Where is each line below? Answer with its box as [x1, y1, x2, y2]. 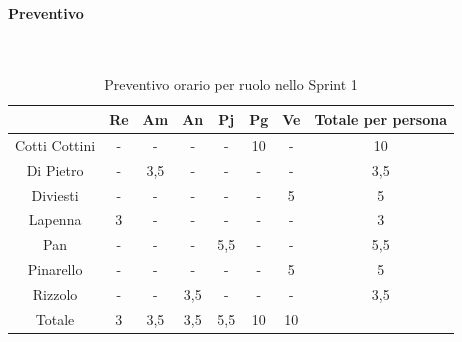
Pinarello [27, 259, 83, 280]
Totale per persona [314, 108, 448, 129]
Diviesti [31, 184, 79, 205]
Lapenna [28, 209, 82, 230]
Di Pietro [26, 159, 84, 180]
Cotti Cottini [15, 134, 96, 155]
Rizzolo [32, 283, 78, 304]
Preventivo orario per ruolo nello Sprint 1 [104, 74, 358, 95]
